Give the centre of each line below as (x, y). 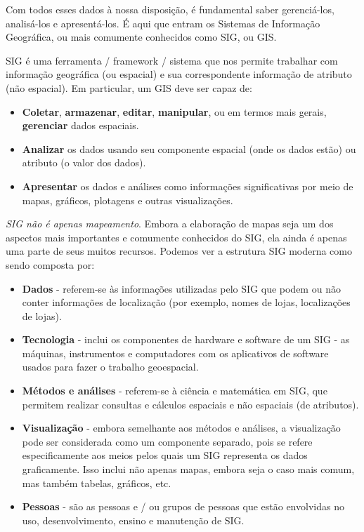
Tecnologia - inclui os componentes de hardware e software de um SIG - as (186, 339)
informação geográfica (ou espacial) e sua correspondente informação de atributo (179, 74)
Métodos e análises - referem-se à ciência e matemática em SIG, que (175, 391)
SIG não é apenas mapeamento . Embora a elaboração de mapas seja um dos (170, 224)
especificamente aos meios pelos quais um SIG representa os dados (165, 455)
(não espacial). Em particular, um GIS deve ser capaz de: (129, 87)
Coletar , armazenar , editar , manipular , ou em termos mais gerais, (174, 111)
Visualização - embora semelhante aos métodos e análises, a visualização (181, 428)
